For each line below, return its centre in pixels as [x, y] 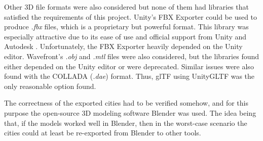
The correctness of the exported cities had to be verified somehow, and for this [126, 103]
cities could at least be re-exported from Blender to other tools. [103, 133]
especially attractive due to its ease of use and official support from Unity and [125, 36]
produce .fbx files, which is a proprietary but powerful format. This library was [126, 27]
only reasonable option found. [50, 86]
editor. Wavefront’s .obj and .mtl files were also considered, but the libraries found [132, 56]
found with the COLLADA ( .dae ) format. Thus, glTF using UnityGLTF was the [129, 76]
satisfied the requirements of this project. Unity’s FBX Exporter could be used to [131, 16]
